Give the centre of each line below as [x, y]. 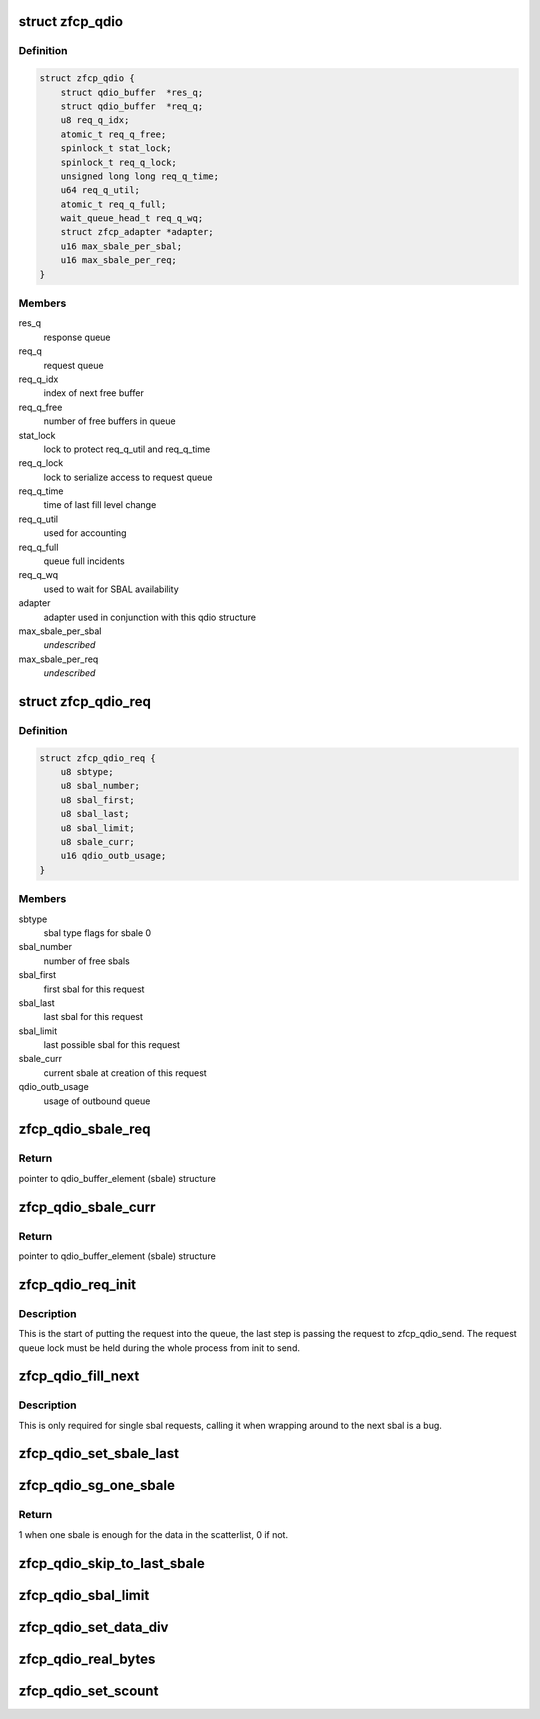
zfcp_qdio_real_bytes [87, 1658]
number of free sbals [86, 961]
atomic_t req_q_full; [113, 204]
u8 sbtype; [87, 772]
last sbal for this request [93, 1017]
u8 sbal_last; [95, 814]
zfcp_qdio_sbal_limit [84, 1595]
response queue [77, 337]
